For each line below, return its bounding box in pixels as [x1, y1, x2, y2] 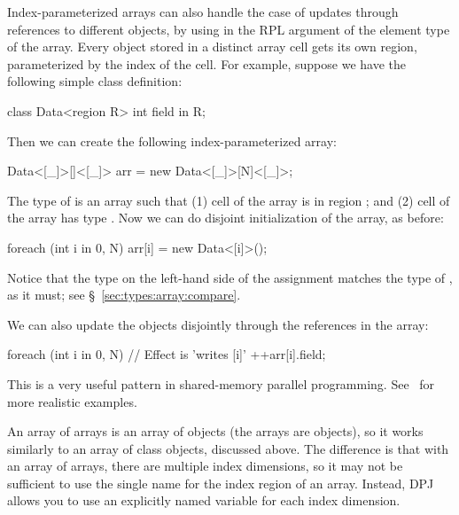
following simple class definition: [7, 72, 183, 90]
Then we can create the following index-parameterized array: [7, 131, 337, 150]
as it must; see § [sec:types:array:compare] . [7, 285, 241, 304]
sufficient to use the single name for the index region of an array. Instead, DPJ [7, 473, 434, 492]
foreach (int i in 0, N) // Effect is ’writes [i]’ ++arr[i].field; [7, 345, 326, 363]
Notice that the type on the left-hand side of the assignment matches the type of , [7, 268, 453, 286]
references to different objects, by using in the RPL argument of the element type [7, 20, 450, 38]
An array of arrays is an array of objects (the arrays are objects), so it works [7, 422, 424, 441]
